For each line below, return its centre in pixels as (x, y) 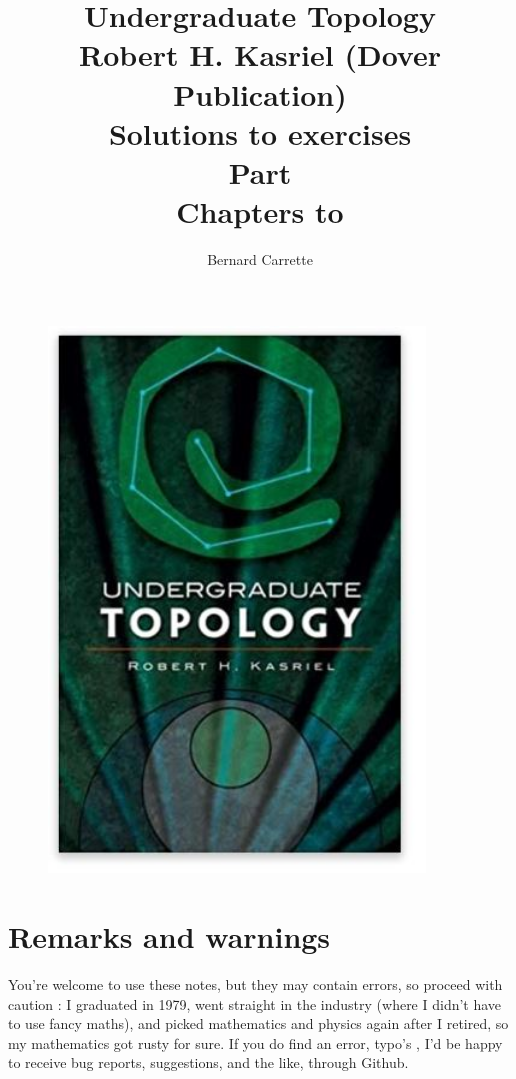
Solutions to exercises (260, 132)
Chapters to (260, 211)
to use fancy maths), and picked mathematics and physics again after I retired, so (258, 1023)
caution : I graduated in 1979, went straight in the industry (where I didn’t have (255, 1003)
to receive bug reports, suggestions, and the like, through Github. (208, 1062)
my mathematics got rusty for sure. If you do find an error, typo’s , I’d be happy (255, 1042)
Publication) (260, 93)
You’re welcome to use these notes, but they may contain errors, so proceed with (255, 984)
